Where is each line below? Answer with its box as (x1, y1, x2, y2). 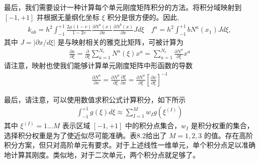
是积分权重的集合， (191, 120, 254, 131)
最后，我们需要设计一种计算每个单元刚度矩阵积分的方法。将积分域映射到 (4, 2, 242, 12)
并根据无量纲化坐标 (36, 11, 100, 22)
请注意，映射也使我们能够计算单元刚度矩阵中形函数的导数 (4, 60, 193, 71)
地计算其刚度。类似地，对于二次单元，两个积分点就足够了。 (4, 149, 200, 160)
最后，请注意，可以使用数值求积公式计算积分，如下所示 (4, 94, 186, 104)
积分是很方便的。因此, (107, 11, 179, 22)
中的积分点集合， (125, 120, 181, 131)
